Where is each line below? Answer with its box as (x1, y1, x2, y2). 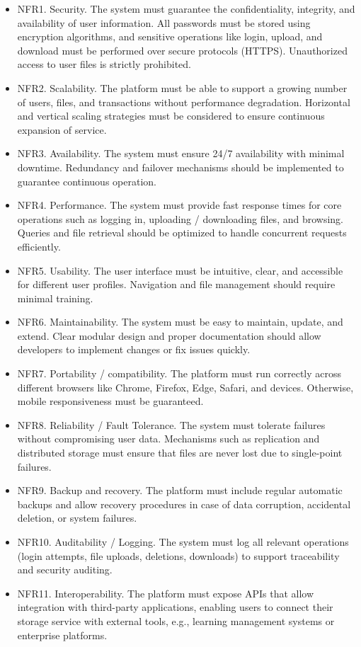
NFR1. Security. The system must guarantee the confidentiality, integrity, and (17, 1, 355, 16)
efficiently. (17, 239, 61, 253)
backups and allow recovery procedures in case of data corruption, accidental (17, 496, 351, 511)
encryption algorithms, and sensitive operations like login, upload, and (17, 29, 323, 44)
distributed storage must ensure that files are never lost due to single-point (17, 445, 343, 460)
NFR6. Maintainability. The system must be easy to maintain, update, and (17, 314, 343, 329)
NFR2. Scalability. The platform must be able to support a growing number (17, 80, 348, 95)
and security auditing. (17, 562, 113, 577)
